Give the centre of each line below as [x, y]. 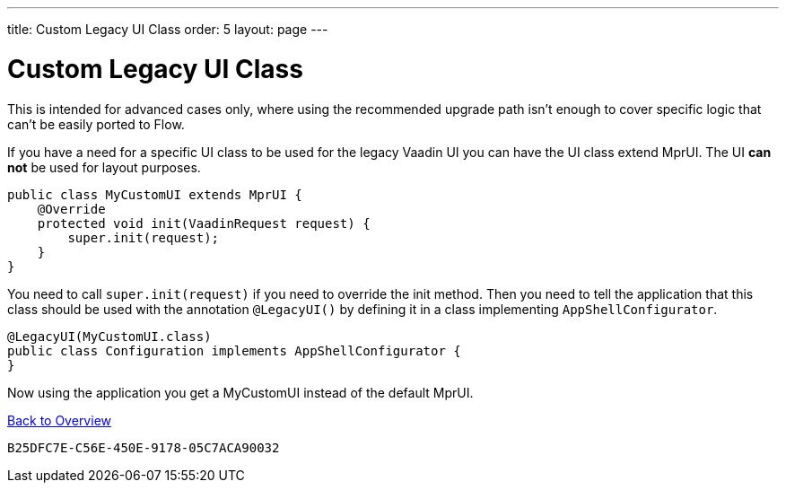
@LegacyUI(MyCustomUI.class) [109, 336]
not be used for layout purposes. [104, 167]
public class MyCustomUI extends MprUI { [155, 194]
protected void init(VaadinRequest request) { [204, 223]
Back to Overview [59, 420]
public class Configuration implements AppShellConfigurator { [234, 350]
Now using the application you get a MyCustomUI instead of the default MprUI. [240, 392]
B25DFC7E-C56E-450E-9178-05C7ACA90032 [144, 447]
